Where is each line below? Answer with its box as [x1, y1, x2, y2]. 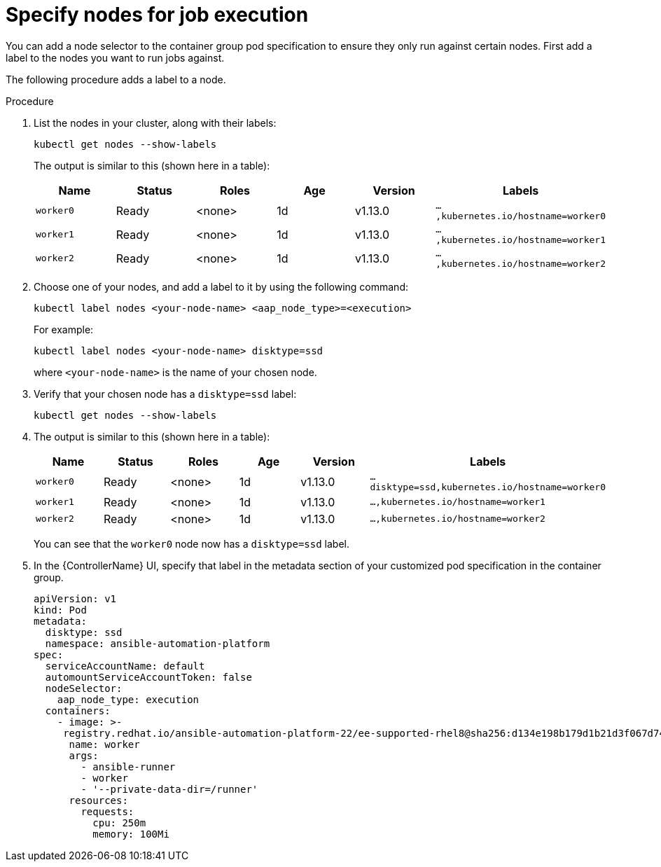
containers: [45, 705, 111, 716]
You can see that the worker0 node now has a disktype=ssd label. [34, 537, 349, 550]
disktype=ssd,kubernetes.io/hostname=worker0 [370, 481, 606, 492]
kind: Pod [34, 604, 87, 616]
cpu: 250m [92, 817, 146, 828]
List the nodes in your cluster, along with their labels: [34, 116, 277, 129]
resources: [69, 794, 128, 806]
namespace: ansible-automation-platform [45, 637, 270, 649]
